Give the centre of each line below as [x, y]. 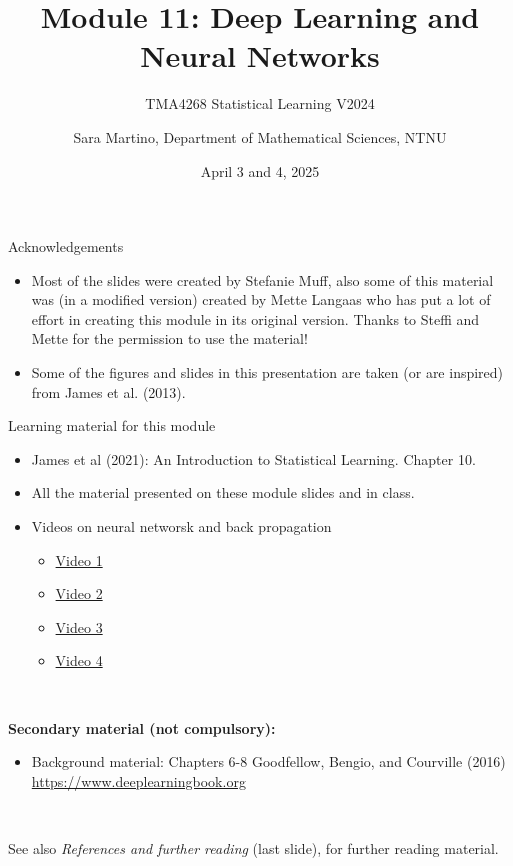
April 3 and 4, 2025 [260, 170]
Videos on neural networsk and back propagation [181, 526]
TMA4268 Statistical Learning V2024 [260, 103]
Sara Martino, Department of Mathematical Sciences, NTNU [260, 136]
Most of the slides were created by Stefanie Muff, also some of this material [262, 279]
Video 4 [79, 660]
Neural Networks [260, 55]
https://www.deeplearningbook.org [138, 780]
